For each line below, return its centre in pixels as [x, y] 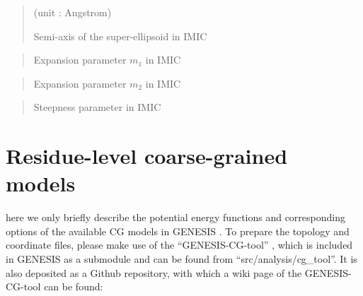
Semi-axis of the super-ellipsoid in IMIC [120, 36]
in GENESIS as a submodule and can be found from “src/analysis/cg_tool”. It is [181, 259]
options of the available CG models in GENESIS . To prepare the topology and [178, 231]
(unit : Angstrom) [73, 12]
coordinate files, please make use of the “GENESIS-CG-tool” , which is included [179, 245]
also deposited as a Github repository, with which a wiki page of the [154, 272]
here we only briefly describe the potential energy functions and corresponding [176, 217]
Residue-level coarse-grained [147, 156]
